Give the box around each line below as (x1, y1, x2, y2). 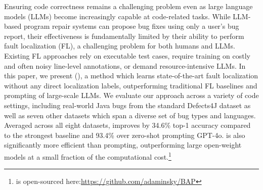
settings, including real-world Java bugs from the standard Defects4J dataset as (4, 100, 251, 110)
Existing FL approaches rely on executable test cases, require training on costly (4, 50, 250, 61)
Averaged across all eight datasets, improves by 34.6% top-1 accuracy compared (4, 120, 251, 130)
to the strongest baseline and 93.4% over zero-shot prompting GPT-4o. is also (4, 129, 245, 140)
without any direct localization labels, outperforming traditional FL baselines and (4, 80, 257, 90)
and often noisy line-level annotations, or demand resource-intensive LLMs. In (4, 60, 246, 71)
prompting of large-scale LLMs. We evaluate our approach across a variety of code (4, 90, 259, 101)
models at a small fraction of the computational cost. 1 (4, 150, 171, 162)
